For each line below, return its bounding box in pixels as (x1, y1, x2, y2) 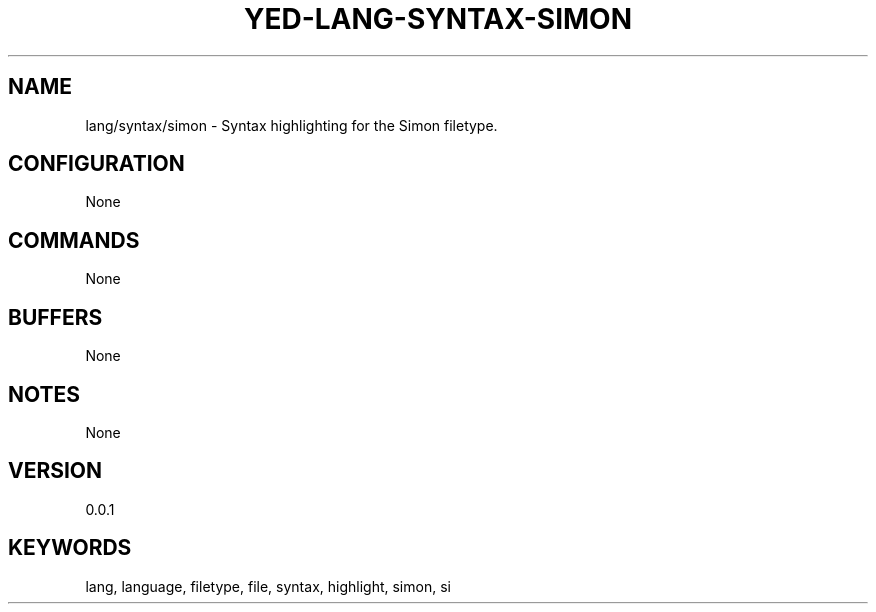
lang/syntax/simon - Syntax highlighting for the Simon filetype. (85, 116, 498, 134)
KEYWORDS (8, 535, 132, 561)
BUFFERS (8, 304, 103, 330)
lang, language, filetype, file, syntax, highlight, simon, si (85, 577, 451, 595)
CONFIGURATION (8, 151, 185, 177)
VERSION (8, 458, 103, 484)
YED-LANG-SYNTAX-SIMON (243, 2, 633, 36)
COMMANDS (8, 227, 140, 253)
